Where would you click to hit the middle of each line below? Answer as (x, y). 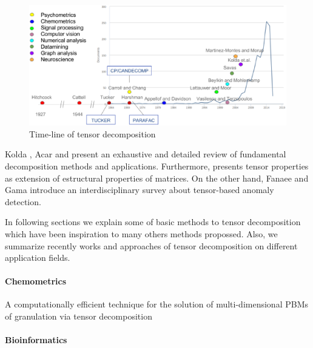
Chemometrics (36, 281)
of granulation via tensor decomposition (79, 316)
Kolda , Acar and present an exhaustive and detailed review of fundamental (146, 154)
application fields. (38, 258)
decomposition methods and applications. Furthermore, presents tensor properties (157, 166)
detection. (23, 201)
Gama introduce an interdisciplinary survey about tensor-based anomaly (140, 190)
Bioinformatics (36, 340)
